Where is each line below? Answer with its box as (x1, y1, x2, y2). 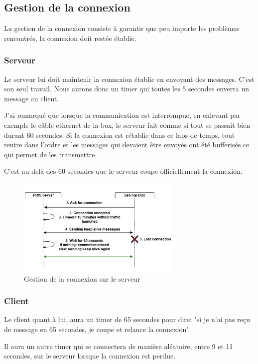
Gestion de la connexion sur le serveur (24, 273, 140, 284)
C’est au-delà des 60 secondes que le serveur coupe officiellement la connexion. (4, 166, 243, 176)
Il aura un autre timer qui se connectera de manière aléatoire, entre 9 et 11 (4, 341, 233, 351)
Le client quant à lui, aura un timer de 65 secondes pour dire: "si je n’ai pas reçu (4, 314, 250, 325)
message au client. (4, 93, 59, 103)
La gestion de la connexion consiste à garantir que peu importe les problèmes (4, 23, 240, 33)
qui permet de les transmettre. (4, 149, 97, 159)
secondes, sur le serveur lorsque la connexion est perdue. (4, 351, 176, 361)
